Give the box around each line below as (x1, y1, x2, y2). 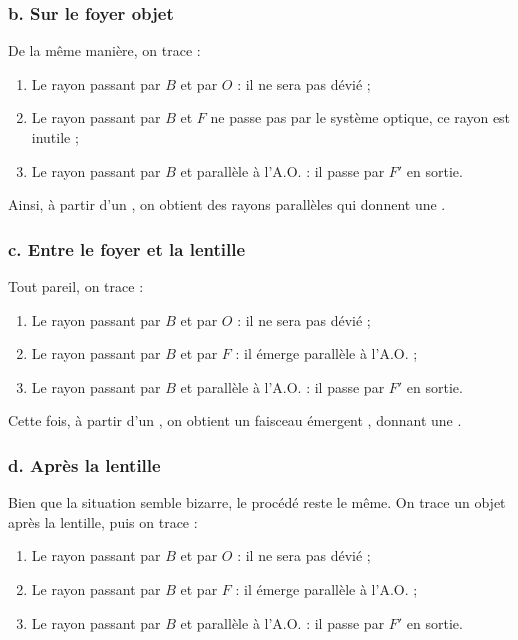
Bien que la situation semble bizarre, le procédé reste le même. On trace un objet (8, 492, 506, 513)
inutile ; (31, 127, 79, 147)
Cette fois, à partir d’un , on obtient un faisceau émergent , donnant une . (8, 410, 462, 431)
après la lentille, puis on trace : (8, 511, 198, 532)
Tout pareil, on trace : (8, 276, 144, 296)
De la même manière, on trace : (8, 40, 201, 61)
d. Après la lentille (8, 452, 161, 477)
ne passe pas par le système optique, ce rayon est (210, 107, 511, 128)
